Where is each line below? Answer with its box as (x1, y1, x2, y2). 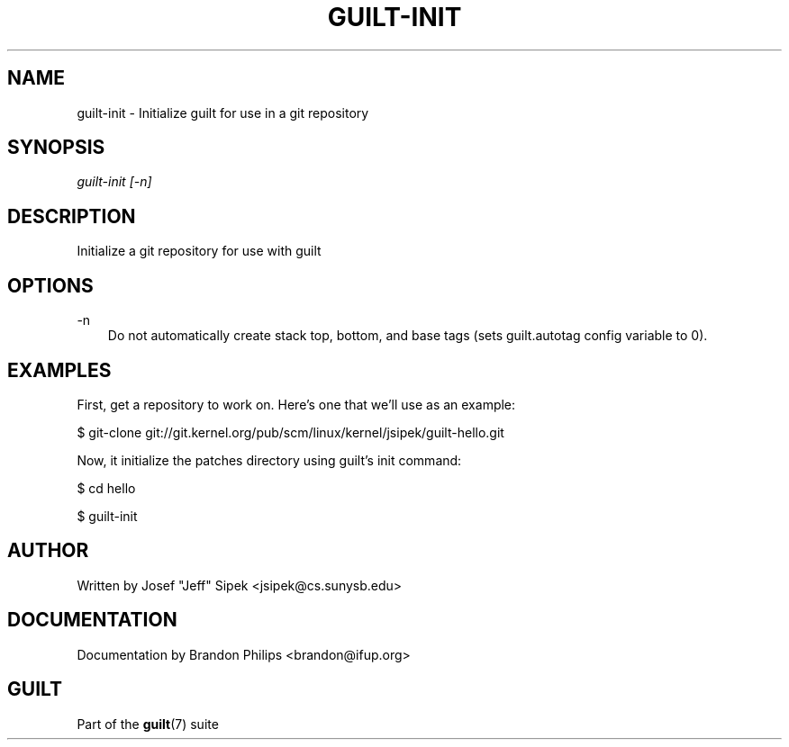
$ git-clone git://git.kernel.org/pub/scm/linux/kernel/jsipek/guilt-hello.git (77, 424, 504, 440)
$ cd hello (77, 480, 136, 496)
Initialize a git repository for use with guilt (77, 243, 322, 259)
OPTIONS (7, 274, 94, 297)
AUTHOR (7, 539, 89, 562)
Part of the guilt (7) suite (77, 715, 219, 732)
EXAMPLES (7, 358, 112, 382)
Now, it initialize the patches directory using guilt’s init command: (77, 452, 462, 468)
